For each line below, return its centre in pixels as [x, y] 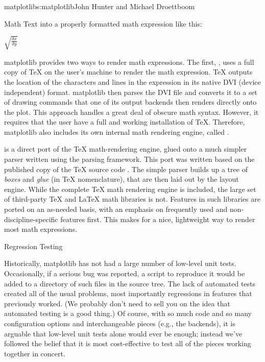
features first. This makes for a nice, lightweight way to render [158, 219]
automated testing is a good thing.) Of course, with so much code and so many [128, 313]
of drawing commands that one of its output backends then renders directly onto [130, 102]
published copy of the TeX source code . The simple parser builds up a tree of [126, 169]
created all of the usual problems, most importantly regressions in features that [128, 293]
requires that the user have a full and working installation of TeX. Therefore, [125, 122]
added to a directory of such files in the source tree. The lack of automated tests [130, 283]
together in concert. [35, 353]
